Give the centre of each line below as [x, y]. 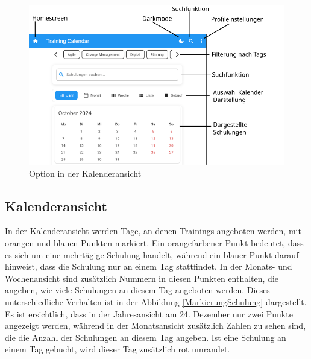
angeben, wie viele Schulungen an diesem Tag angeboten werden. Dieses [137, 290]
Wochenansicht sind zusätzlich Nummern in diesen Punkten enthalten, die [142, 278]
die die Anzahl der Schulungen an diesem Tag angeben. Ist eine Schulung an [146, 337]
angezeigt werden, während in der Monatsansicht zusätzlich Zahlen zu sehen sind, [155, 326]
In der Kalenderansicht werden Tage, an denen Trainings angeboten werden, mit [153, 231]
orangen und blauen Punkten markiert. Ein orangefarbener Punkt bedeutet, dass [154, 242]
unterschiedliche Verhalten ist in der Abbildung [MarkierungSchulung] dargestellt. [156, 301]
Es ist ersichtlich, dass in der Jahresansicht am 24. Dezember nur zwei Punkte [149, 313]
